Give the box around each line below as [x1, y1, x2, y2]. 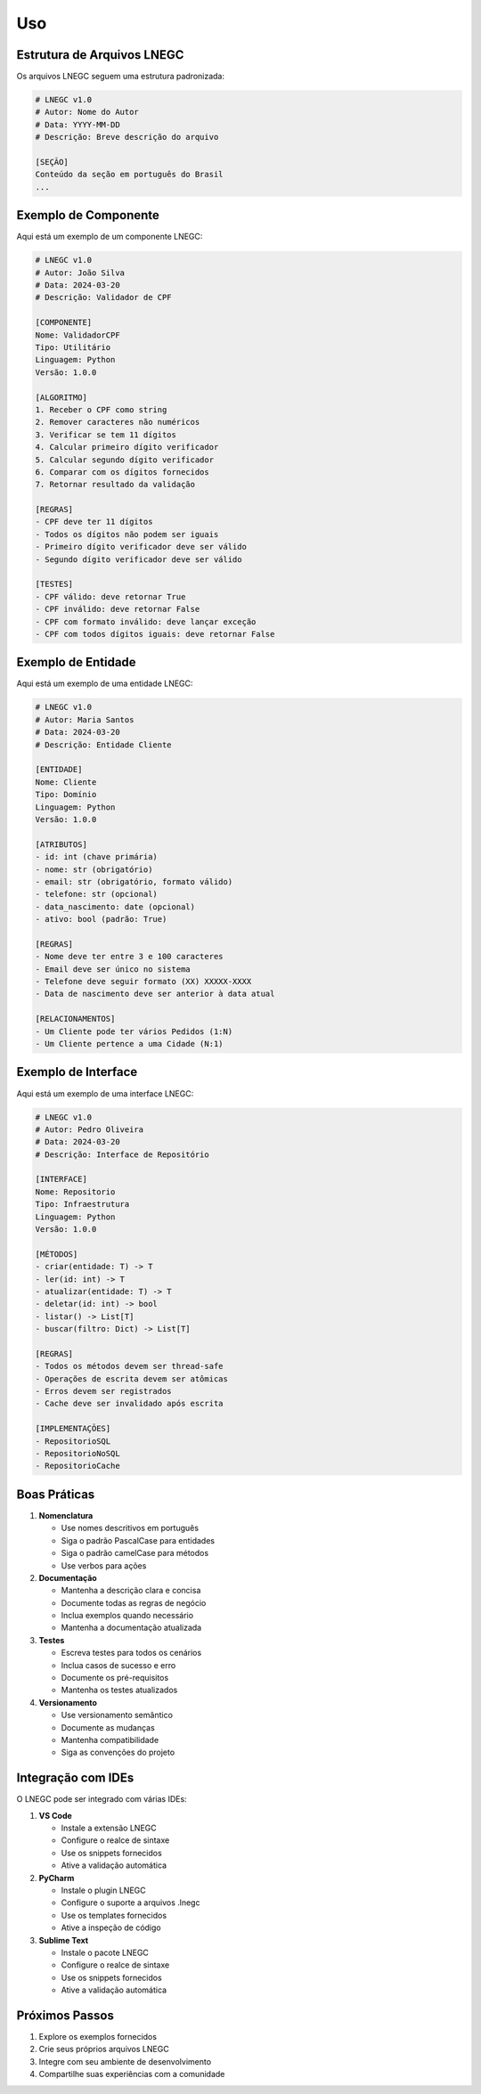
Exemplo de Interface [16, 1064, 138, 1080]
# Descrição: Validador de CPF [35, 292, 173, 303]
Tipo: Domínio [35, 789, 97, 800]
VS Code [38, 1810, 73, 1821]
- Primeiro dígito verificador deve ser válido [35, 542, 247, 552]
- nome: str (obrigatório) [35, 864, 153, 875]
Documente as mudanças [61, 1722, 155, 1732]
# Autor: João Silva [35, 267, 125, 278]
